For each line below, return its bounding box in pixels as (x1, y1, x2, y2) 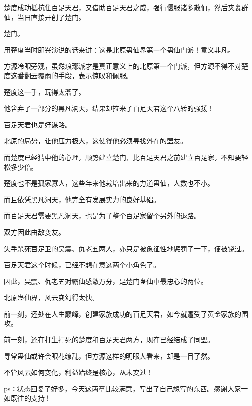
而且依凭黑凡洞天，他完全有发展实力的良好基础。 (4, 194, 160, 204)
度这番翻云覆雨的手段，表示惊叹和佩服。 (4, 70, 133, 80)
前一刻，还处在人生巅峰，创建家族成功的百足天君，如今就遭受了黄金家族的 (4, 308, 241, 318)
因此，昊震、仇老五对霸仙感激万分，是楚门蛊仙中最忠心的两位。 (4, 276, 207, 286)
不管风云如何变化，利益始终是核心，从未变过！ (4, 367, 153, 377)
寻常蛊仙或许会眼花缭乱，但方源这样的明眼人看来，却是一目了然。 (4, 351, 214, 361)
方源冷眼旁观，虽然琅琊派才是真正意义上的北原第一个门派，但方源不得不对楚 (4, 61, 248, 71)
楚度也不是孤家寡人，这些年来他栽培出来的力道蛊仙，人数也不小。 (4, 178, 214, 188)
